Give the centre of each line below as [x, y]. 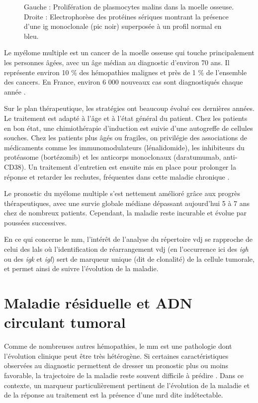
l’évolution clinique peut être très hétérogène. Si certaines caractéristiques [116, 355]
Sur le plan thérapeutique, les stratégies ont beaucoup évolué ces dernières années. [129, 108]
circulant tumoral [65, 322]
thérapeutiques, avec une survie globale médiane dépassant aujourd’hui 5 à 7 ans [127, 203]
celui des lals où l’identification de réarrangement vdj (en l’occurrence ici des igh [126, 249]
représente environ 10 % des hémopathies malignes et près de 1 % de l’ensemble [126, 72]
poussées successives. [36, 222]
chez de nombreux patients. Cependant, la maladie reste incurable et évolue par [125, 213]
